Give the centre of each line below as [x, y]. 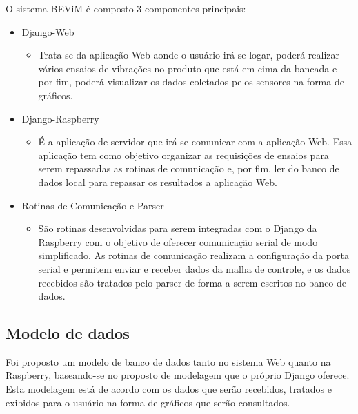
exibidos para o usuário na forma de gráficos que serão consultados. [148, 402]
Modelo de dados [68, 333]
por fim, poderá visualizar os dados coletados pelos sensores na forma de [191, 82]
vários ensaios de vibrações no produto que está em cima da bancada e [188, 68]
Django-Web [48, 31]
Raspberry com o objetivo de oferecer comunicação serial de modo [178, 241]
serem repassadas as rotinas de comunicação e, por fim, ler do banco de [189, 168]
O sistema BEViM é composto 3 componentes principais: [126, 8]
